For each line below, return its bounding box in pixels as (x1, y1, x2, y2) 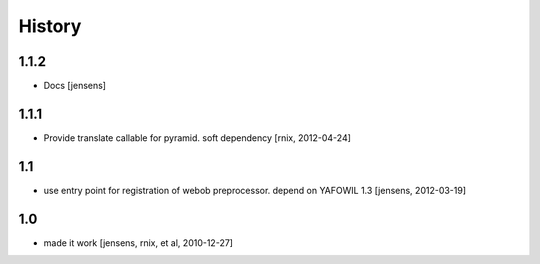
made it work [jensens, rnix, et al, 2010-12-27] (43, 236, 234, 249)
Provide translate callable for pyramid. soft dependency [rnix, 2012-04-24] (43, 131, 352, 144)
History (18, 15, 82, 37)
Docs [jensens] (43, 80, 107, 92)
